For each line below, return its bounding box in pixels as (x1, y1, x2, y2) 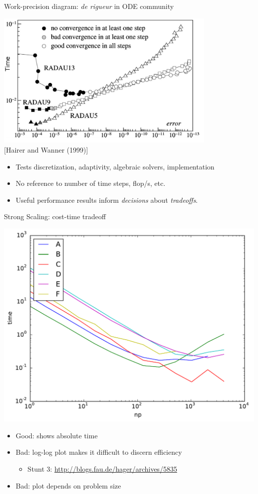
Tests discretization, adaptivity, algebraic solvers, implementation (15, 161, 215, 171)
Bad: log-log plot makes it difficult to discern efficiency (15, 447, 182, 457)
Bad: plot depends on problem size (15, 480, 121, 491)
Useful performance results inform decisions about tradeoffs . (15, 194, 198, 205)
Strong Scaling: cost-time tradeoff (4, 211, 106, 222)
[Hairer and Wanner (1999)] (4, 144, 88, 155)
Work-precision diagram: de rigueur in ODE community (4, 1, 174, 11)
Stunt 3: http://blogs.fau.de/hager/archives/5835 (27, 464, 177, 474)
